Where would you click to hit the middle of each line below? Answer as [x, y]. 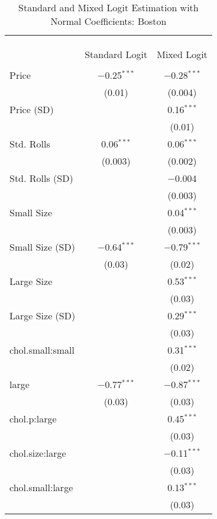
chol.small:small [42, 350]
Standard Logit [116, 54]
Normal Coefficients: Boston [108, 21]
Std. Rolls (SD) [41, 178]
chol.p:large [33, 419]
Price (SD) [32, 109]
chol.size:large [38, 453]
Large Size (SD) [43, 315]
